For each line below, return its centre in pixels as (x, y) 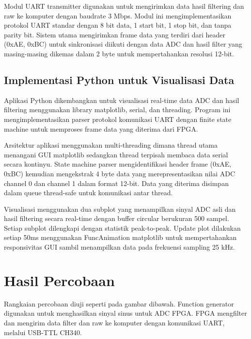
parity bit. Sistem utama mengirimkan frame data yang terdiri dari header (115, 34)
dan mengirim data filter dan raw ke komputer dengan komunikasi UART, (114, 322)
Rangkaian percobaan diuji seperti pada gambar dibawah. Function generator (119, 303)
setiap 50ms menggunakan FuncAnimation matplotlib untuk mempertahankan (120, 237)
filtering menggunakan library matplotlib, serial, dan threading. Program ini (117, 110)
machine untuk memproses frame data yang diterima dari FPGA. (101, 128)
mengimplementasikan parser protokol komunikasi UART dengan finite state (118, 119)
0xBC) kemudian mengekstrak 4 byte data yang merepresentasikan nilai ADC (120, 173)
